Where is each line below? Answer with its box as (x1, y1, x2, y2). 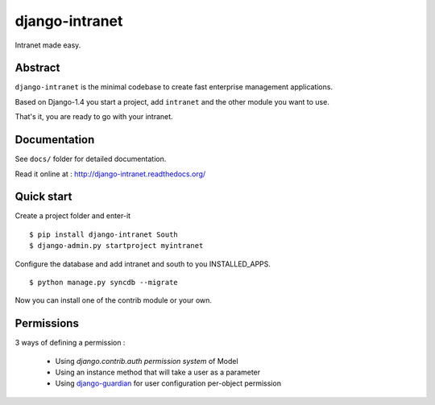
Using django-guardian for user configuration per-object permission (55, 378, 282, 388)
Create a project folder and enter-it (14, 211, 131, 221)
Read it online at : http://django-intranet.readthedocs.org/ (14, 169, 206, 179)
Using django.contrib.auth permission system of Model (55, 356, 238, 366)
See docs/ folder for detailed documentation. (14, 154, 167, 164)
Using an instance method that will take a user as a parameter (55, 367, 261, 378)
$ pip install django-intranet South (29, 229, 179, 239)
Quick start (14, 190, 72, 204)
